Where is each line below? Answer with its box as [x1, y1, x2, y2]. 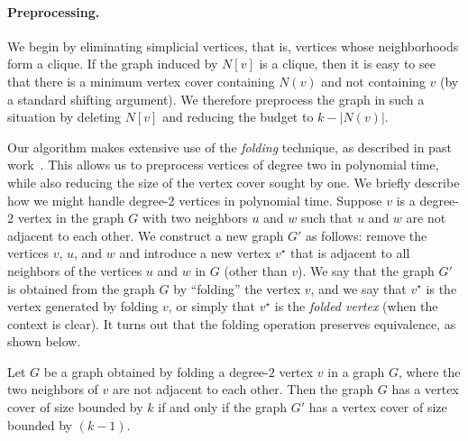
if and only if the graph [158, 398, 288, 417]
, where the [399, 362, 461, 381]
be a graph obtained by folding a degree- [43, 362, 269, 381]
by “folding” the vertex [173, 279, 301, 298]
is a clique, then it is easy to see [259, 54, 436, 73]
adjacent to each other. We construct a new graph [7, 225, 284, 244]
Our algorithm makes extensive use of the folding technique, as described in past [7, 137, 452, 156]
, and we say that [310, 279, 407, 298]
